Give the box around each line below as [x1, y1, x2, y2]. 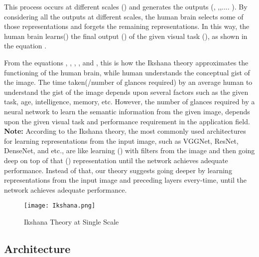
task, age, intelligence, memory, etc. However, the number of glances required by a [4, 96, 255, 107]
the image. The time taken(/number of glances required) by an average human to [4, 77, 253, 87]
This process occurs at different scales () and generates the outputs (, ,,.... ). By [4, 1, 248, 11]
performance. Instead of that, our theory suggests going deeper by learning [4, 165, 232, 175]
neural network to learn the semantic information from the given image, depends [4, 106, 250, 116]
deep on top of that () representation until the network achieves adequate [4, 155, 228, 165]
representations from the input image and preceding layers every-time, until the [4, 175, 247, 185]
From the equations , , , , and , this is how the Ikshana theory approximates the [4, 57, 249, 67]
